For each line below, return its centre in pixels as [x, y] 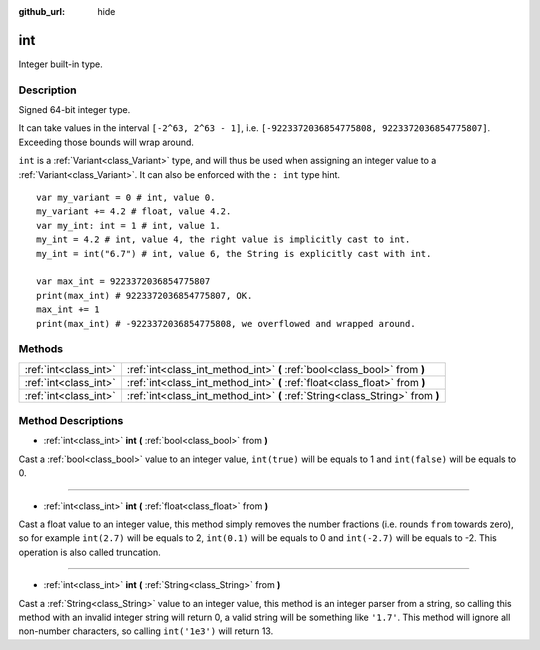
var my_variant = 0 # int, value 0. [126, 197]
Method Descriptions [71, 421]
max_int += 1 [68, 309]
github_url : [41, 11]
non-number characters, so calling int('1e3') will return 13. [146, 631]
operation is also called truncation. [90, 552]
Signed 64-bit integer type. [74, 110]
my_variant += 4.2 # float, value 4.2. [134, 211]
